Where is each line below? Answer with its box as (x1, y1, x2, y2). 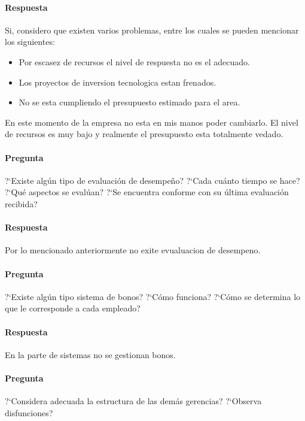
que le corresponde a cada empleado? (5, 302, 141, 314)
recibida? (5, 197, 38, 210)
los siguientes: (5, 35, 55, 48)
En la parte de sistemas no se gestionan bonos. (5, 348, 176, 361)
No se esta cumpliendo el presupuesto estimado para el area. (19, 96, 240, 108)
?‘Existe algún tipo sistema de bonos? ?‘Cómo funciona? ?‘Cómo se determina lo (5, 290, 301, 302)
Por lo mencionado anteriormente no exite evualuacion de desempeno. (5, 244, 261, 256)
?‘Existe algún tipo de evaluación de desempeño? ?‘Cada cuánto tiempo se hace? (5, 174, 300, 186)
